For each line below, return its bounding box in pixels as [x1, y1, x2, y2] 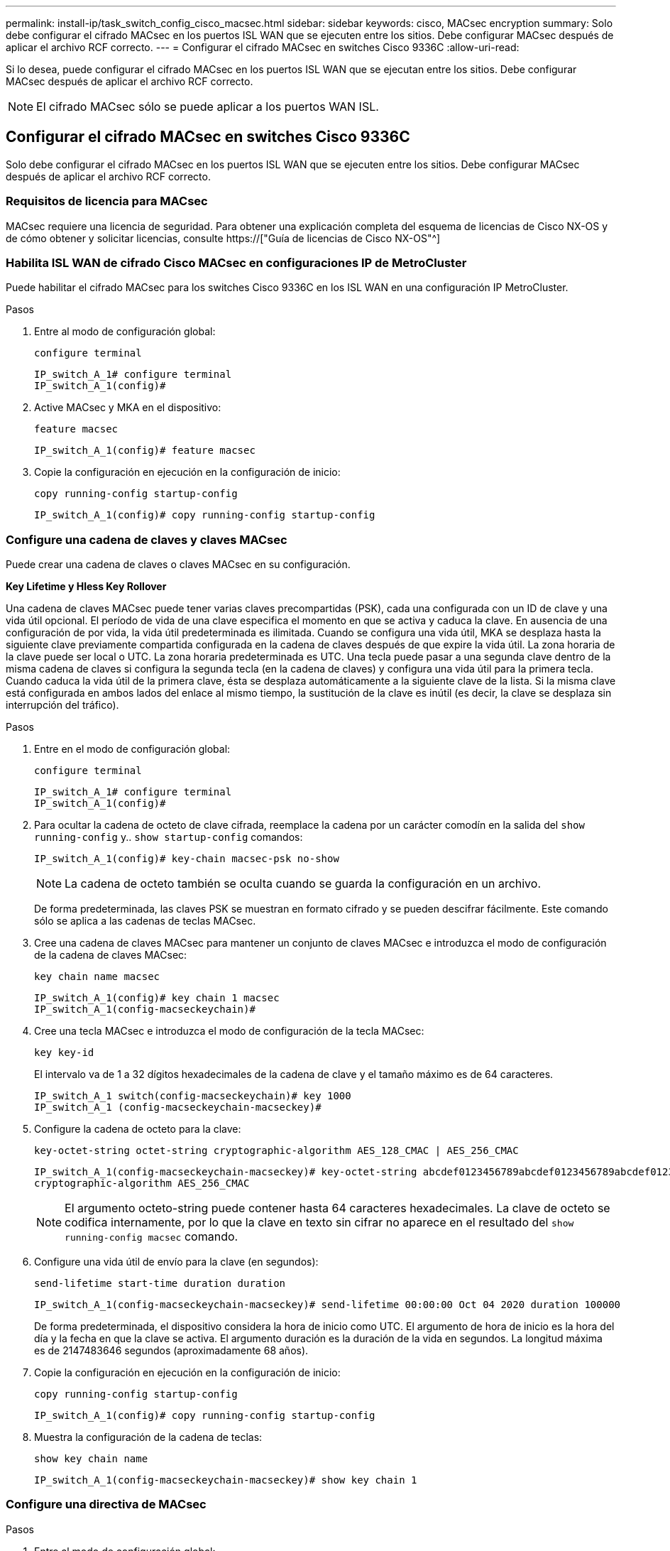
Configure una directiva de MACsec [6, 1497, 207, 1512]
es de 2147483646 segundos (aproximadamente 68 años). [34, 1344, 309, 1357]
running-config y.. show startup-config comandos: [34, 831, 303, 844]
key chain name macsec [34, 971, 160, 983]
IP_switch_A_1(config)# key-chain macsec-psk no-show [34, 853, 339, 865]
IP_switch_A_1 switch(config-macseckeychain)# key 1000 [34, 1090, 351, 1102]
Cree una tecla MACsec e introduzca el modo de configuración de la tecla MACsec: [34, 1025, 424, 1038]
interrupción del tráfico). [6, 699, 119, 712]
